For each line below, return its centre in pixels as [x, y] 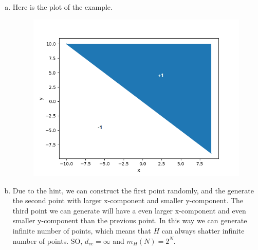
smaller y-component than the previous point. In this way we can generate [130, 220]
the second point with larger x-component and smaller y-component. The [128, 200]
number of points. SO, [48, 240]
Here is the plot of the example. [62, 7]
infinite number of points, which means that [82, 231]
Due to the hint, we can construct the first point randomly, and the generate [133, 190]
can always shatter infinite [203, 231]
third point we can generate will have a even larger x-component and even [129, 210]
